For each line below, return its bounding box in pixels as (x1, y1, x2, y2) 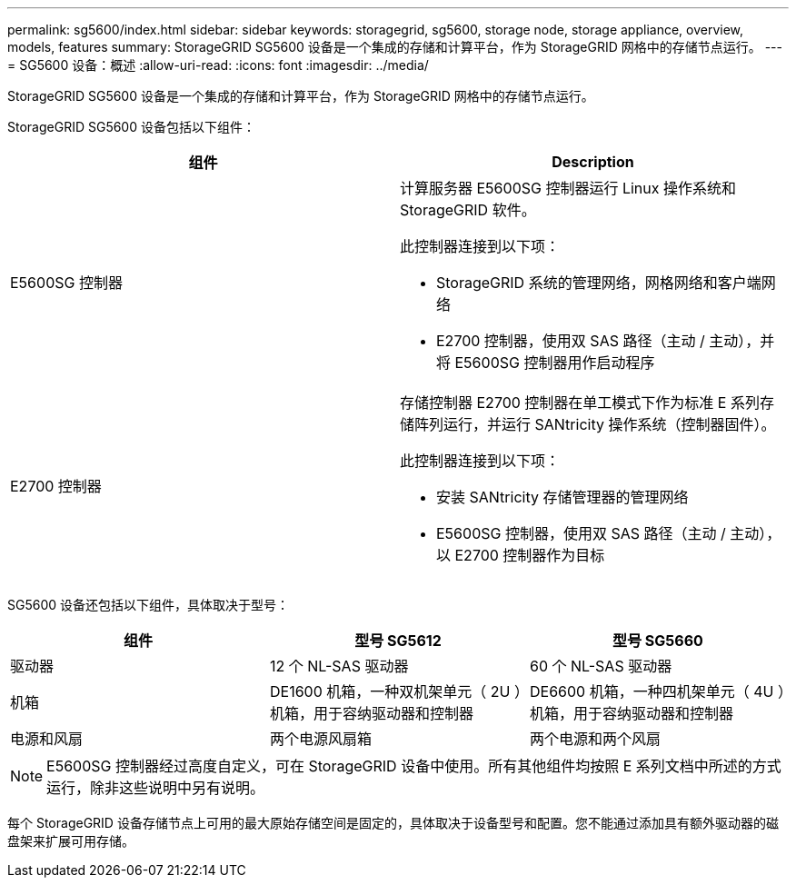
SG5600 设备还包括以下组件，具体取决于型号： (7, 597, 290, 612)
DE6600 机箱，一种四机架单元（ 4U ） (529, 682, 785, 701)
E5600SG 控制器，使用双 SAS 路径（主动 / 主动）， (436, 524, 781, 542)
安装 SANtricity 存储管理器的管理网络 (436, 488, 689, 506)
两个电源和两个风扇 (529, 730, 661, 748)
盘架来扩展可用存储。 (7, 833, 134, 849)
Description (552, 153, 634, 171)
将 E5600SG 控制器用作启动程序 (436, 353, 655, 372)
